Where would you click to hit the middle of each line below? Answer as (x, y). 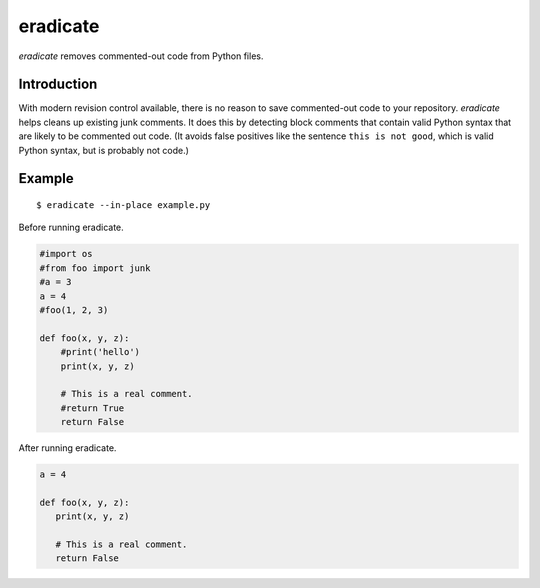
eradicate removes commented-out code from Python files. (141, 56)
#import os (66, 254)
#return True (92, 408)
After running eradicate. (67, 448)
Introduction (58, 84)
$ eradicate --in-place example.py (123, 205)
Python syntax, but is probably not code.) (104, 150)
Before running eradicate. (71, 227)
